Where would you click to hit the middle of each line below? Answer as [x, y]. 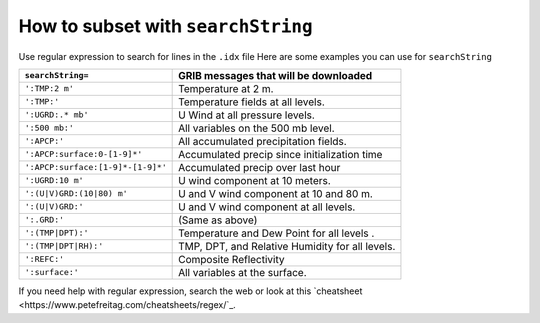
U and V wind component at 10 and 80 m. [276, 193]
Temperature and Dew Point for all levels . [276, 233]
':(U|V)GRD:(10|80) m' [76, 193]
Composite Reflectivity [231, 259]
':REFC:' [44, 259]
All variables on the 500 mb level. [256, 128]
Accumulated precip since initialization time [280, 154]
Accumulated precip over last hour [259, 167]
